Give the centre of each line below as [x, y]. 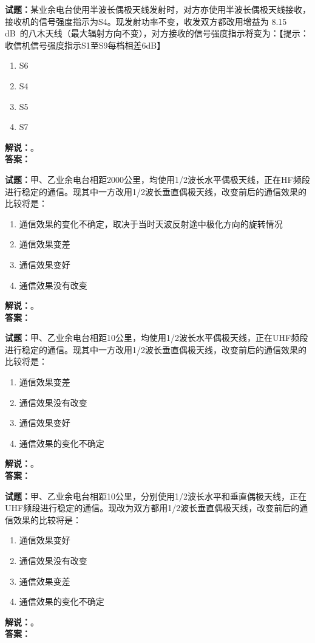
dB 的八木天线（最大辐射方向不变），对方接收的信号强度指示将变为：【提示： [157, 33]
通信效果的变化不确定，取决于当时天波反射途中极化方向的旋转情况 [151, 223]
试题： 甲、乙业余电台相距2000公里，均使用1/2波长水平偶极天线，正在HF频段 [157, 179]
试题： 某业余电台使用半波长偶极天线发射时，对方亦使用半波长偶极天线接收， [158, 9]
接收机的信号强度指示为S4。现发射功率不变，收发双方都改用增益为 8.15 [146, 21]
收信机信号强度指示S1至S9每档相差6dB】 [85, 45]
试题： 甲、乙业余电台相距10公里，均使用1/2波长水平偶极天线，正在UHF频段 [157, 338]
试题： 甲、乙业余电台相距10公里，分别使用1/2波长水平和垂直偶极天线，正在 [156, 496]
